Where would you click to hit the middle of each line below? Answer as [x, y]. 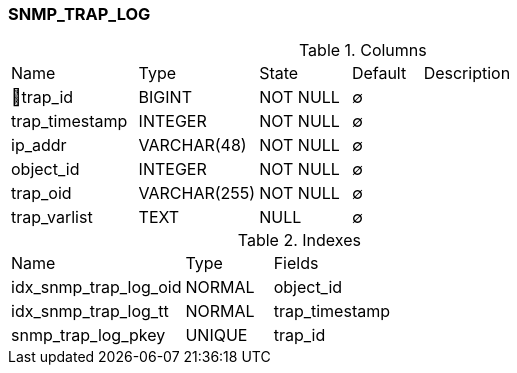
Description [467, 73]
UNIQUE [216, 335]
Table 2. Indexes [299, 240]
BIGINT [165, 97]
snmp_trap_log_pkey [88, 335]
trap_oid [41, 193]
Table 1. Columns [362, 50]
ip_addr [39, 145]
